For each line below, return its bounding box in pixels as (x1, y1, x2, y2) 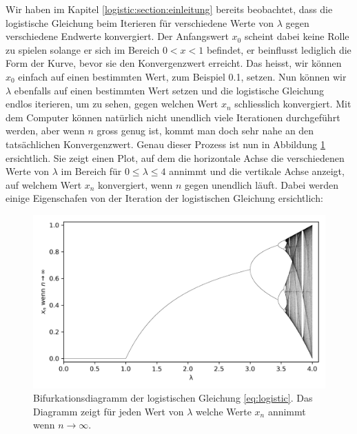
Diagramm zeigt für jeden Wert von (33, 404, 184, 418)
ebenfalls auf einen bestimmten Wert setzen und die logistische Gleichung (14, 83, 325, 97)
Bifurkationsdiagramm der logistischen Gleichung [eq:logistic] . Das (33, 391, 313, 405)
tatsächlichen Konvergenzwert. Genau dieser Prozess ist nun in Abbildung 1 (6, 136, 326, 151)
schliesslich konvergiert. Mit (234, 96, 351, 111)
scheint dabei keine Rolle (244, 29, 349, 43)
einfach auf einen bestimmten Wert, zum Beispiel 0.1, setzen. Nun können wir (18, 69, 347, 83)
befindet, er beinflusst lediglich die (206, 42, 351, 56)
